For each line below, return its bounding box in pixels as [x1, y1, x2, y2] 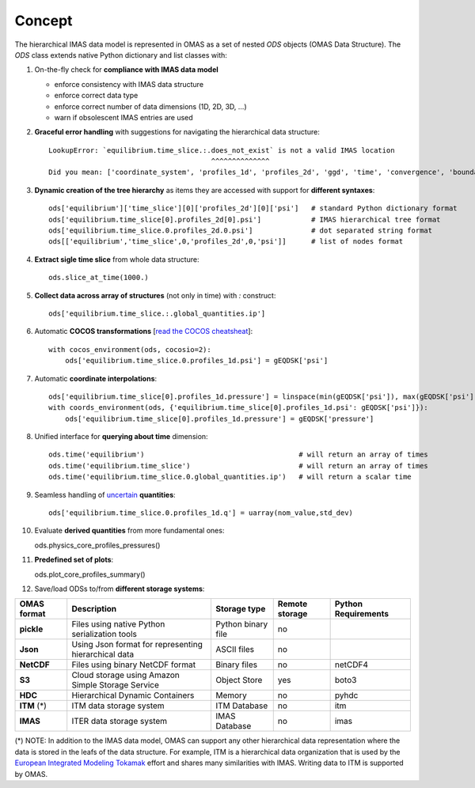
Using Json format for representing [71, 639, 203, 650]
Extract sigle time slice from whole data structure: [34, 254, 199, 264]
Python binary [215, 619, 268, 630]
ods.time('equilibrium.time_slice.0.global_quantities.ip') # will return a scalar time [48, 472, 412, 482]
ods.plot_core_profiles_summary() [34, 570, 146, 579]
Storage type [215, 604, 266, 615]
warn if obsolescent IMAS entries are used [54, 112, 193, 122]
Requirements [334, 608, 389, 619]
